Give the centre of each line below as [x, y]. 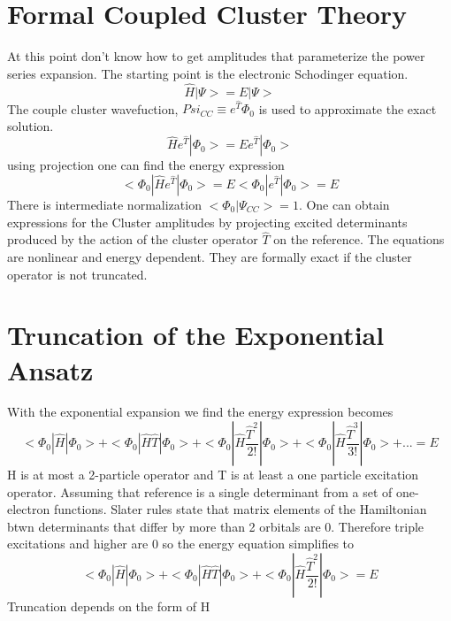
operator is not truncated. [77, 274]
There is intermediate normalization [104, 204]
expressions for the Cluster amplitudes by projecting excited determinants [207, 222]
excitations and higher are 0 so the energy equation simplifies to [181, 544]
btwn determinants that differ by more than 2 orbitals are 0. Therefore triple [216, 526]
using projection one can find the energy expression [146, 165]
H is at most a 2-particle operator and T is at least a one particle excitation [213, 475]
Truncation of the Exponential [196, 335]
